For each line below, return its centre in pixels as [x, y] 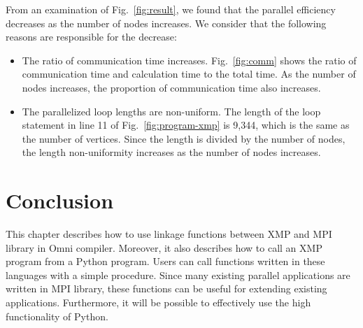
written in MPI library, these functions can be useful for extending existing [166, 288]
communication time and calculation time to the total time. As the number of [189, 74]
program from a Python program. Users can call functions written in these [165, 261]
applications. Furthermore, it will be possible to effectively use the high [158, 302]
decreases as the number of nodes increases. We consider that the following [166, 23]
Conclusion [60, 200]
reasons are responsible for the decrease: [91, 37]
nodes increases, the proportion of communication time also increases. [171, 87]
